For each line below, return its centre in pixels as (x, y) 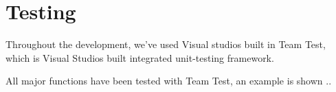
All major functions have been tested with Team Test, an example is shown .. (169, 81)
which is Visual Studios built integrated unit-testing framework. (140, 57)
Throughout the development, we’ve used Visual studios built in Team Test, (166, 44)
